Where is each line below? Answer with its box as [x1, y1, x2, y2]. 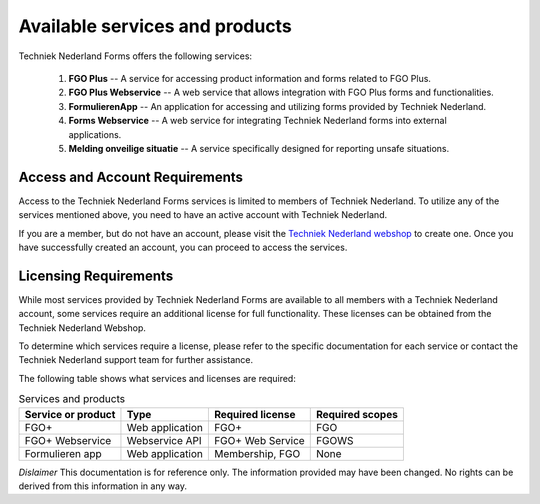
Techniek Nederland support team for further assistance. [18, 354, 254, 366]
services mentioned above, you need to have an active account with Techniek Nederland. [18, 209, 388, 221]
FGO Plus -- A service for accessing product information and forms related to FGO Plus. [68, 72, 432, 84]
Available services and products [18, 15, 292, 37]
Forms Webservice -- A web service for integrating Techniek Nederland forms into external [68, 115, 447, 127]
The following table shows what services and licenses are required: [18, 372, 297, 384]
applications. [68, 128, 122, 140]
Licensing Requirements [18, 267, 174, 284]
